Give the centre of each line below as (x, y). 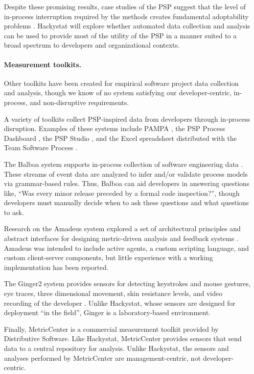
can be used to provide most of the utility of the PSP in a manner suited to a (120, 35)
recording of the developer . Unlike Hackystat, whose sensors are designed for (120, 303)
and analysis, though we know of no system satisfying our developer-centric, (118, 93)
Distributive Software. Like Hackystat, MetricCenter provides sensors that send (123, 338)
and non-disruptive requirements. (79, 102)
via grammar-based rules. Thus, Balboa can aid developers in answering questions (127, 183)
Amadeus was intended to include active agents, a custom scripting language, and (127, 248)
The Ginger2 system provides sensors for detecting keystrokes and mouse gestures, (127, 283)
